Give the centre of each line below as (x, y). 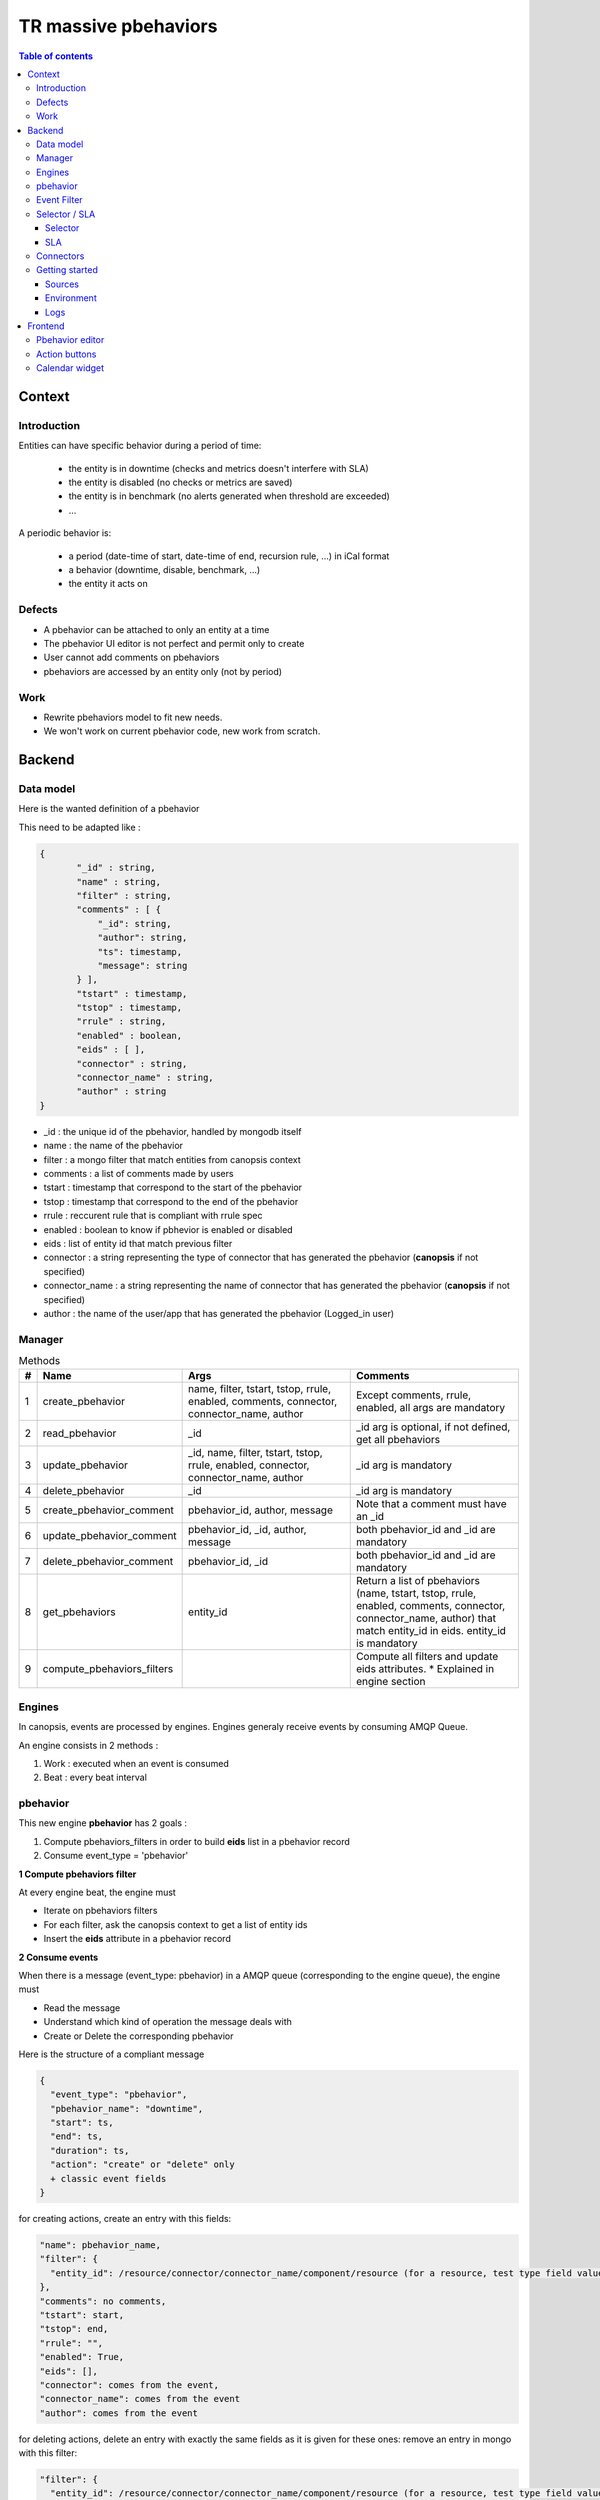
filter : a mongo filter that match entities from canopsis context (172, 1159)
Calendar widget (70, 368)
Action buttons (66, 354)
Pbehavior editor (70, 340)
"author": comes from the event (119, 2413)
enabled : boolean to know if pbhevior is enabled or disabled (168, 1229)
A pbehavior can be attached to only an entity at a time (156, 629)
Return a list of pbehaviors (417, 1581)
